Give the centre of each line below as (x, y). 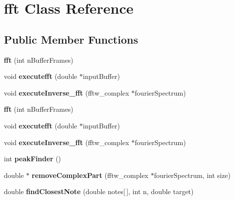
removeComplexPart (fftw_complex (90, 175)
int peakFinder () (33, 159)
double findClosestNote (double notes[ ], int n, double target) (99, 191)
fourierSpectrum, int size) (192, 175)
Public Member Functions (71, 39)
